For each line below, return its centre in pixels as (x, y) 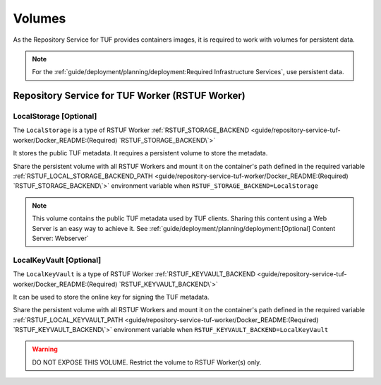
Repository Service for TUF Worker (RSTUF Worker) (129, 96)
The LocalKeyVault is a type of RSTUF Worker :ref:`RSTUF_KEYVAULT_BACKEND (134, 274)
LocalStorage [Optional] (55, 117)
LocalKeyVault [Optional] (57, 260)
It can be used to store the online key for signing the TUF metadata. (111, 297)
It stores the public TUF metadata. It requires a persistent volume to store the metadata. (140, 153)
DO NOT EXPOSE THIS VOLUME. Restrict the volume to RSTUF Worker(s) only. (147, 362)
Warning (45, 349)
